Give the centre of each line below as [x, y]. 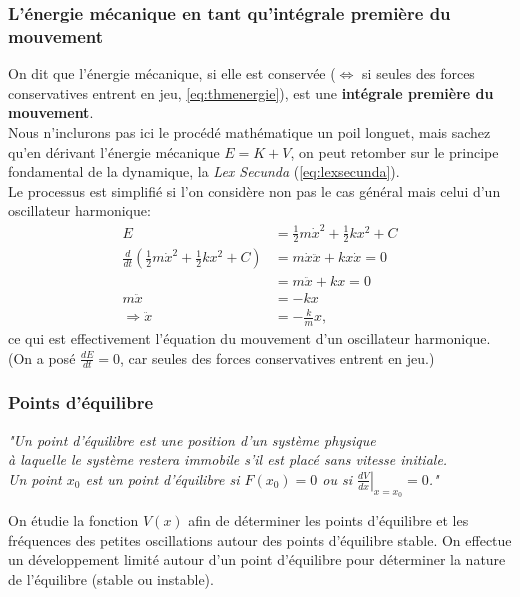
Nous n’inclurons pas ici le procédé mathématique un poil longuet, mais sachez [249, 131]
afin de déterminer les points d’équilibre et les [328, 519]
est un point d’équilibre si [162, 478]
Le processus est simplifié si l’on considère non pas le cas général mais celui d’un [254, 190]
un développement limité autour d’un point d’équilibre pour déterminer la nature [257, 559]
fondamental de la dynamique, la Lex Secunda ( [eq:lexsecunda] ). [204, 171]
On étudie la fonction [73, 519]
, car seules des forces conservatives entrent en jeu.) [277, 357]
